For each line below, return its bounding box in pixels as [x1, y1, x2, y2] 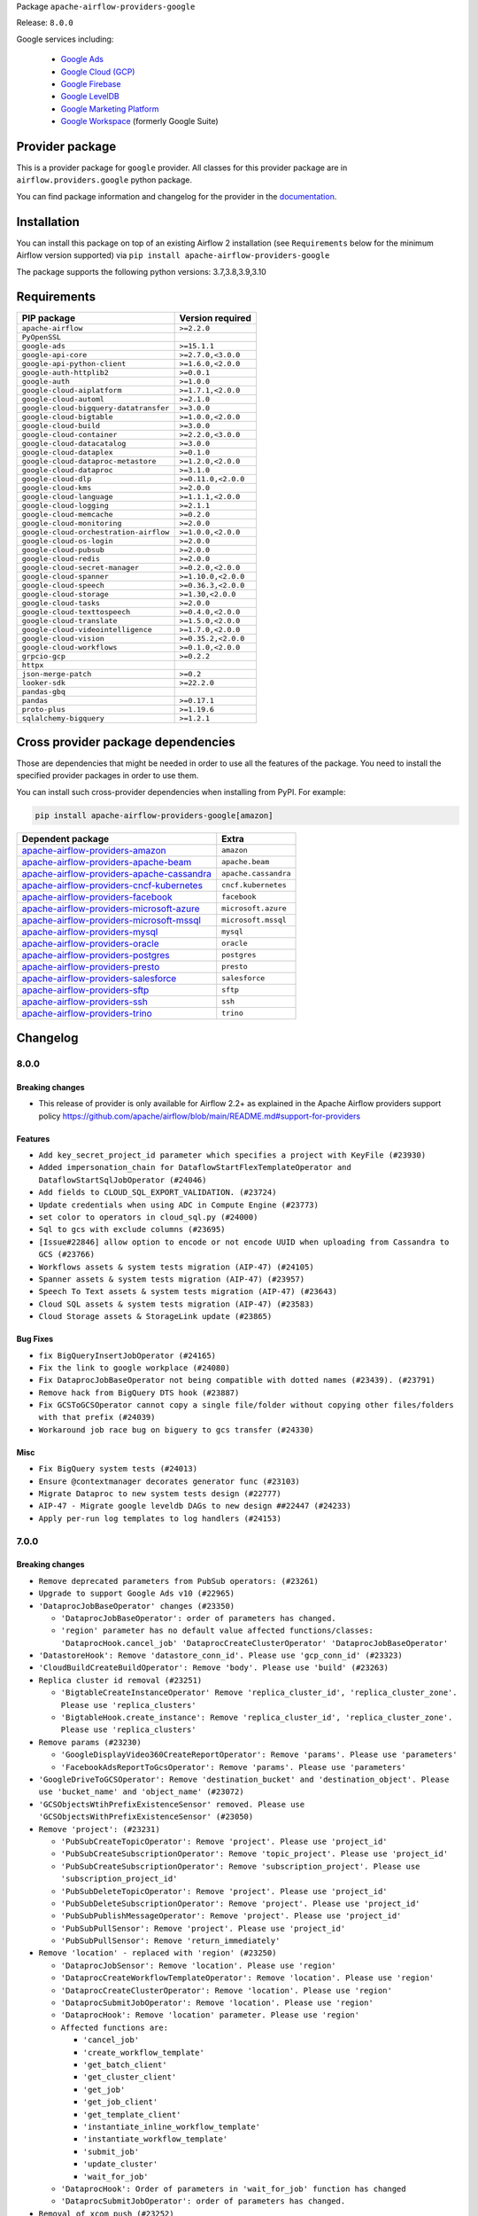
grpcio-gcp [21, 652, 66, 661]
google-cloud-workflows [21, 643, 118, 652]
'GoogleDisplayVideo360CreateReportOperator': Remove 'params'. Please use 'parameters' [60, 1750, 458, 1760]
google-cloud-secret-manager [21, 563, 140, 573]
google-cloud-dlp [21, 474, 92, 484]
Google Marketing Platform [60, 103, 159, 114]
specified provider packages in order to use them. [16, 770, 199, 781]
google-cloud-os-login [21, 536, 114, 546]
